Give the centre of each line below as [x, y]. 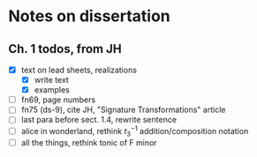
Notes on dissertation [90, 16]
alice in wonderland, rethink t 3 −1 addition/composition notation [135, 131]
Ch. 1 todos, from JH [65, 49]
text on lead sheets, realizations [79, 70]
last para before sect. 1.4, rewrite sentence [99, 120]
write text [52, 80]
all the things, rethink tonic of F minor [89, 142]
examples [52, 90]
